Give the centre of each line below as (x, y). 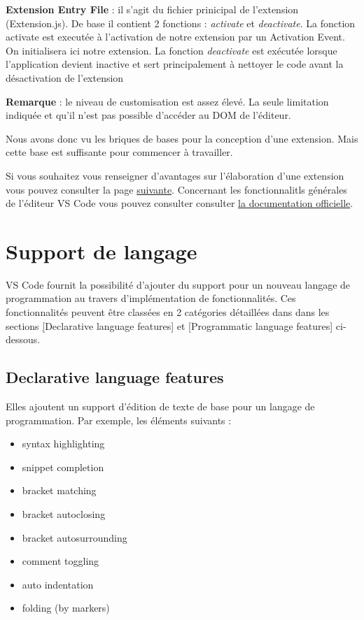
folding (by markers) (66, 608)
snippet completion (63, 467)
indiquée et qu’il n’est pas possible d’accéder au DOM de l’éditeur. (148, 115)
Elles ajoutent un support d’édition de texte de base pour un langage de (160, 406)
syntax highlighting (63, 444)
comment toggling (61, 561)
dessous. (23, 339)
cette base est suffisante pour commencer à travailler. (119, 152)
